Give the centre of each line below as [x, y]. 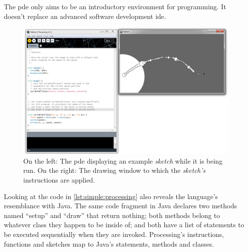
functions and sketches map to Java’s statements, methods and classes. [109, 244]
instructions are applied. [59, 180]
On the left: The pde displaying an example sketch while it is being [123, 160]
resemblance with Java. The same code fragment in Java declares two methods [120, 206]
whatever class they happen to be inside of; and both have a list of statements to [124, 225]
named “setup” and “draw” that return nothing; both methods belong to [112, 215]
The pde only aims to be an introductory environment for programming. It [115, 6]
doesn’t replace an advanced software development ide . [85, 16]
